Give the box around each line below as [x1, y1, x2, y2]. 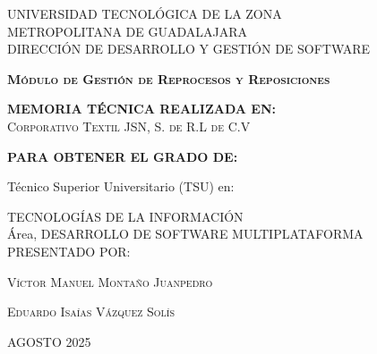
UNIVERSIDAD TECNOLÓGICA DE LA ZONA [7, 4, 282, 22]
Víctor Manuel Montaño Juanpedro [7, 272, 213, 291]
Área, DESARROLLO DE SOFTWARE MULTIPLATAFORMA [7, 224, 364, 243]
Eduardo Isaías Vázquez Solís [7, 302, 176, 321]
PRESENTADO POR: [7, 241, 131, 260]
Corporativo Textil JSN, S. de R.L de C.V [7, 116, 251, 135]
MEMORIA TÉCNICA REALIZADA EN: [7, 99, 276, 118]
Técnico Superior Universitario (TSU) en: [7, 177, 235, 196]
